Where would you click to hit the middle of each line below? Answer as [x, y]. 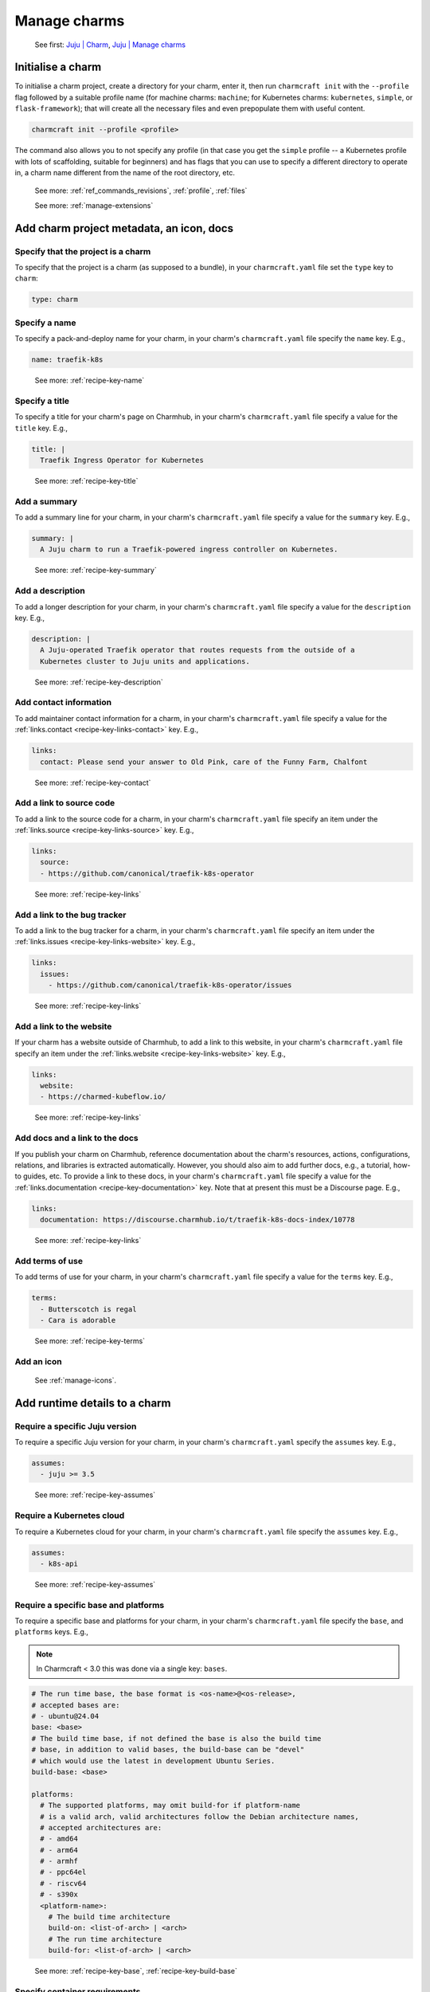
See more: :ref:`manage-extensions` [94, 205]
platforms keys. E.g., [52, 1632]
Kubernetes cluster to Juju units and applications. [145, 661]
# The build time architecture [109, 1917]
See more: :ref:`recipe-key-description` [99, 682]
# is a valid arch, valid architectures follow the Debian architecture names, [200, 1816]
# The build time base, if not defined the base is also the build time [176, 1738]
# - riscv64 [63, 1883]
